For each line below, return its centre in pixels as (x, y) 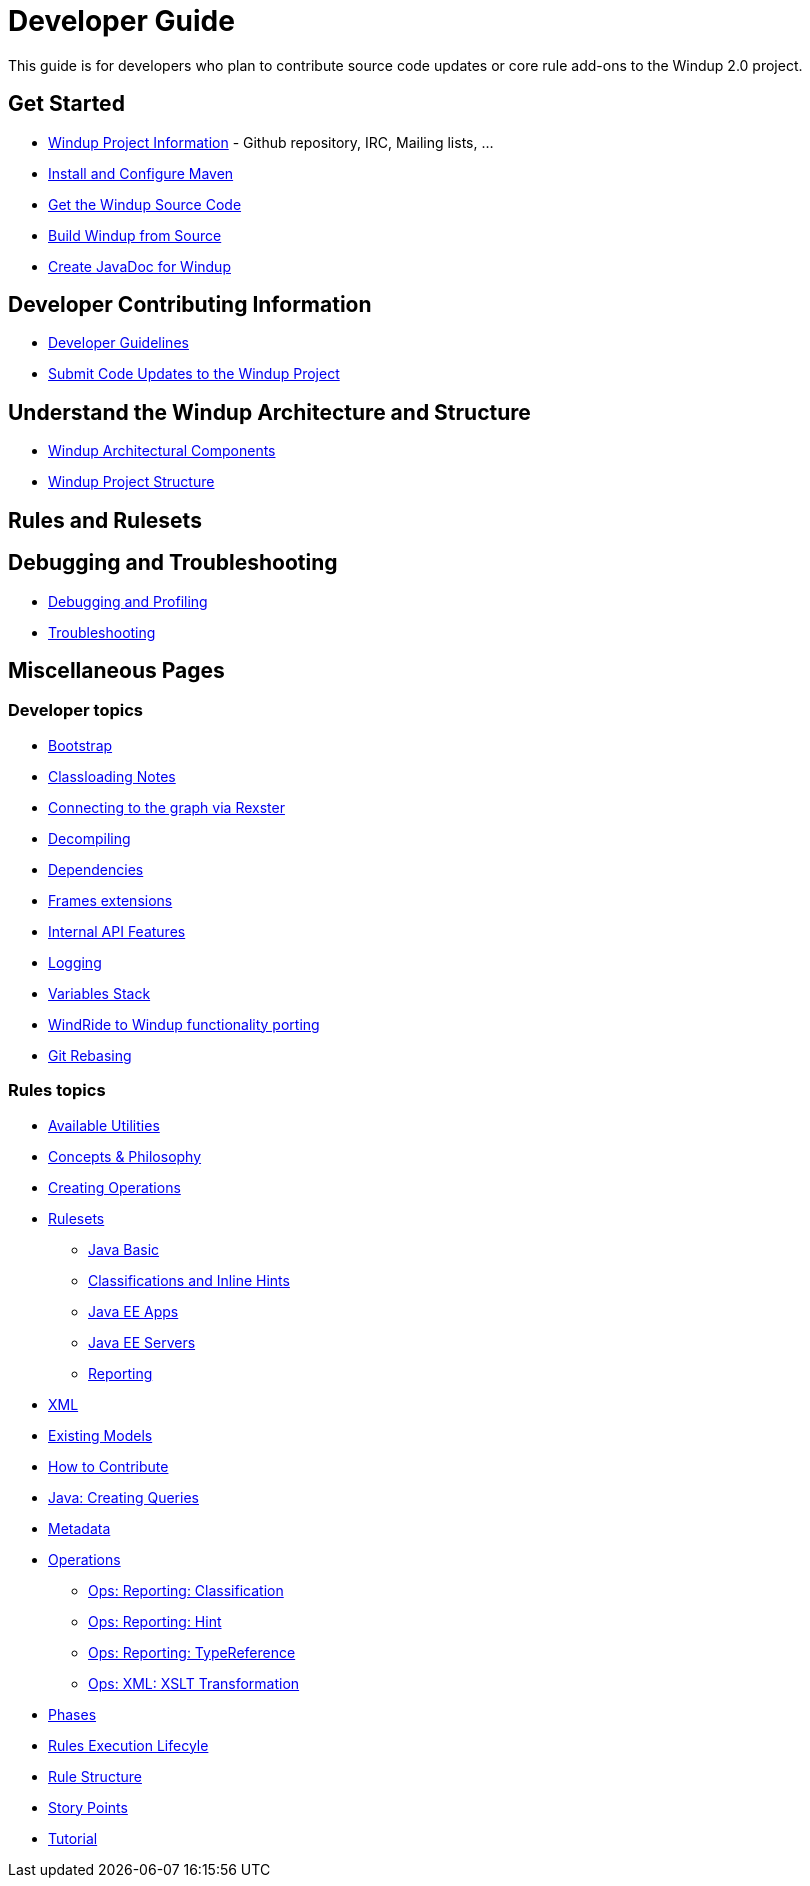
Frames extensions (110, 900)
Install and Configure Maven (141, 173)
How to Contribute (108, 1466)
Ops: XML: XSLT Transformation (194, 1683)
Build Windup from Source (135, 235)
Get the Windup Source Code (145, 204)
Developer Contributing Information (190, 305)
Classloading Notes (112, 776)
